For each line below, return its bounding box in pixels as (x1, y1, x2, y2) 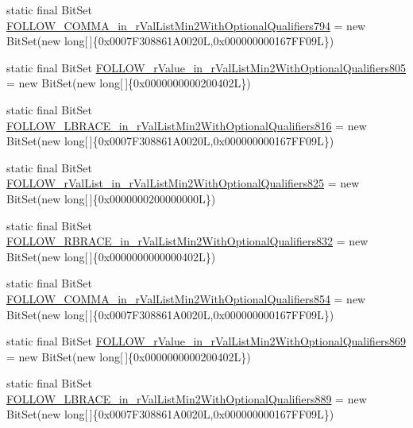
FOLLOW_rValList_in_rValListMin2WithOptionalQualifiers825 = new (6, 175, 360, 191)
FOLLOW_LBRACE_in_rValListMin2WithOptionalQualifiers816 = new (6, 117, 367, 133)
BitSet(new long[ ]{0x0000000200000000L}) (6, 190, 216, 206)
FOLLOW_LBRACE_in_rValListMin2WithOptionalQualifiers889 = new (6, 390, 367, 407)
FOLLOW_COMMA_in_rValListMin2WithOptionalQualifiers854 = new (6, 290, 366, 307)
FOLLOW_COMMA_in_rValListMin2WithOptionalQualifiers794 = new (6, 17, 366, 33)
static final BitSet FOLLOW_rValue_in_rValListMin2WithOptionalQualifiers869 (6, 333, 407, 349)
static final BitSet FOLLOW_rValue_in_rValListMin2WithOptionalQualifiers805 (6, 59, 407, 75)
